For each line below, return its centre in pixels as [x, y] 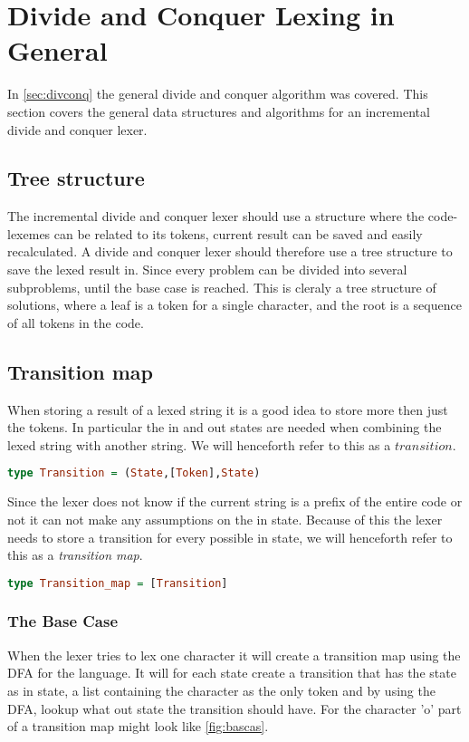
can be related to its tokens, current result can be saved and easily [238, 233]
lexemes [29, 233]
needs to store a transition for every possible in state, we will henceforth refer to [230, 537]
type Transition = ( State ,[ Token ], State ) [134, 473]
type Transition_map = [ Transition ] [118, 583]
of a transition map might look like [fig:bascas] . [138, 726]
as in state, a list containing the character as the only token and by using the [221, 690]
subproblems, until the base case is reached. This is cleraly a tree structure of [222, 287]
